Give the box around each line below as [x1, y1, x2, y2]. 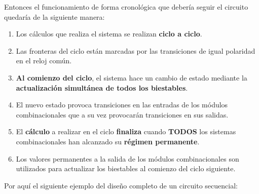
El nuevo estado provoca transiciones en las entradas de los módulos [16, 99, 228, 110]
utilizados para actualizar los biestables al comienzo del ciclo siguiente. [16, 163, 236, 174]
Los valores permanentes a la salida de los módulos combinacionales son [16, 153, 239, 164]
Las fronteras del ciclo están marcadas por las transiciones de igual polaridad [16, 45, 255, 56]
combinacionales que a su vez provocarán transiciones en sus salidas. [16, 109, 229, 120]
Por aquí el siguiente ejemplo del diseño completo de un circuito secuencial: [4, 180, 238, 190]
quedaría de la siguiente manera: [4, 11, 105, 22]
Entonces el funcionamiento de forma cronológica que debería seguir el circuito [4, 2, 248, 12]
